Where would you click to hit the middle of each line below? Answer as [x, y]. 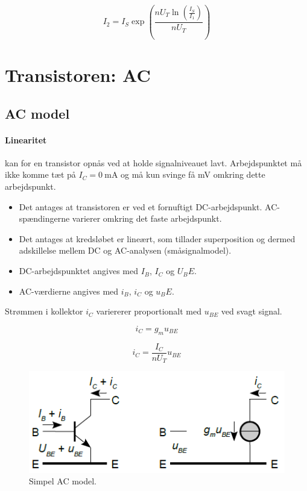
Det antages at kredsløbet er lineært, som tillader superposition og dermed [157, 238]
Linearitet [26, 139]
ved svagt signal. [252, 311]
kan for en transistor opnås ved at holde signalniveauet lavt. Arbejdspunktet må [153, 162]
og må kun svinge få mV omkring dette [193, 174]
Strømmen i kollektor [44, 311]
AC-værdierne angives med [69, 291]
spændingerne [44, 218]
